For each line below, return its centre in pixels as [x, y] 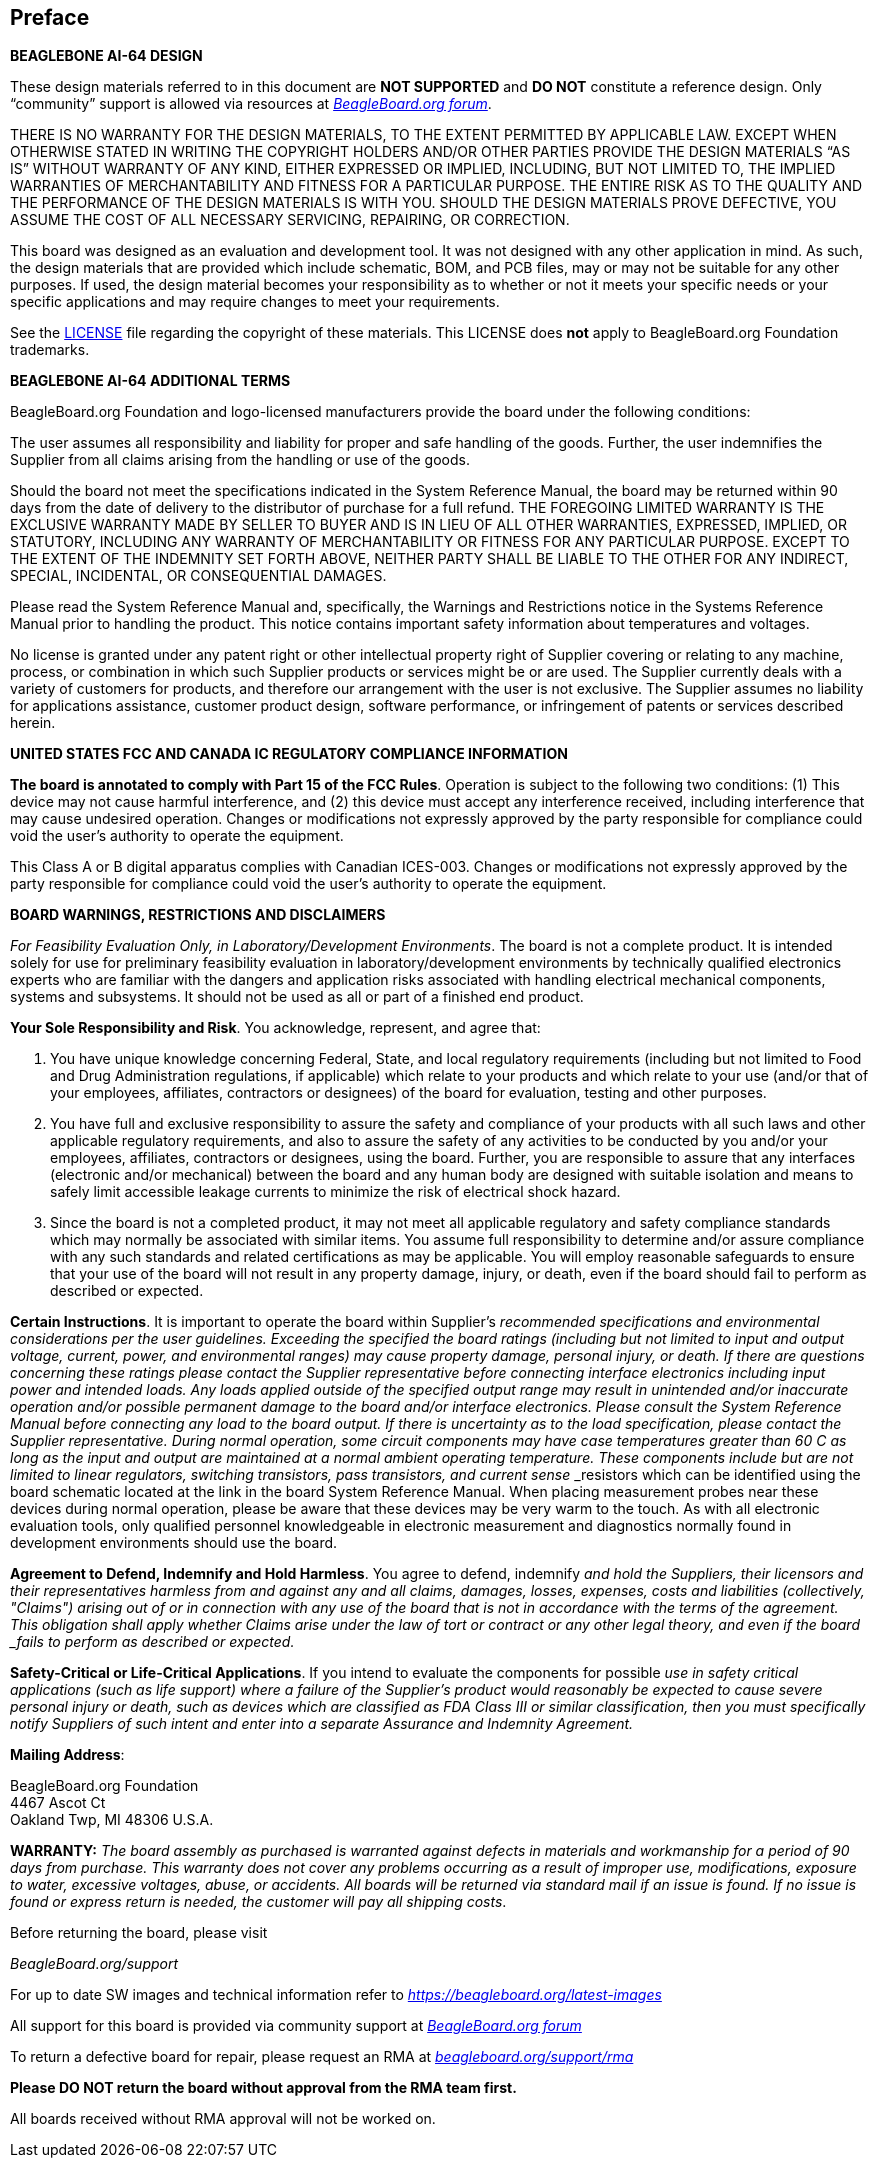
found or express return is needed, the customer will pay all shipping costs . [258, 1902]
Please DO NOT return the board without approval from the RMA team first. [263, 2088]
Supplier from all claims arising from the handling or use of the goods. [240, 460]
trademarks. [50, 350]
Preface [50, 17]
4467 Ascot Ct [58, 1803]
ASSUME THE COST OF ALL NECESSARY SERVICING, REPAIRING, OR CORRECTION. [290, 220]
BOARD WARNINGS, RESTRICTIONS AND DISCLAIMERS [198, 915]
